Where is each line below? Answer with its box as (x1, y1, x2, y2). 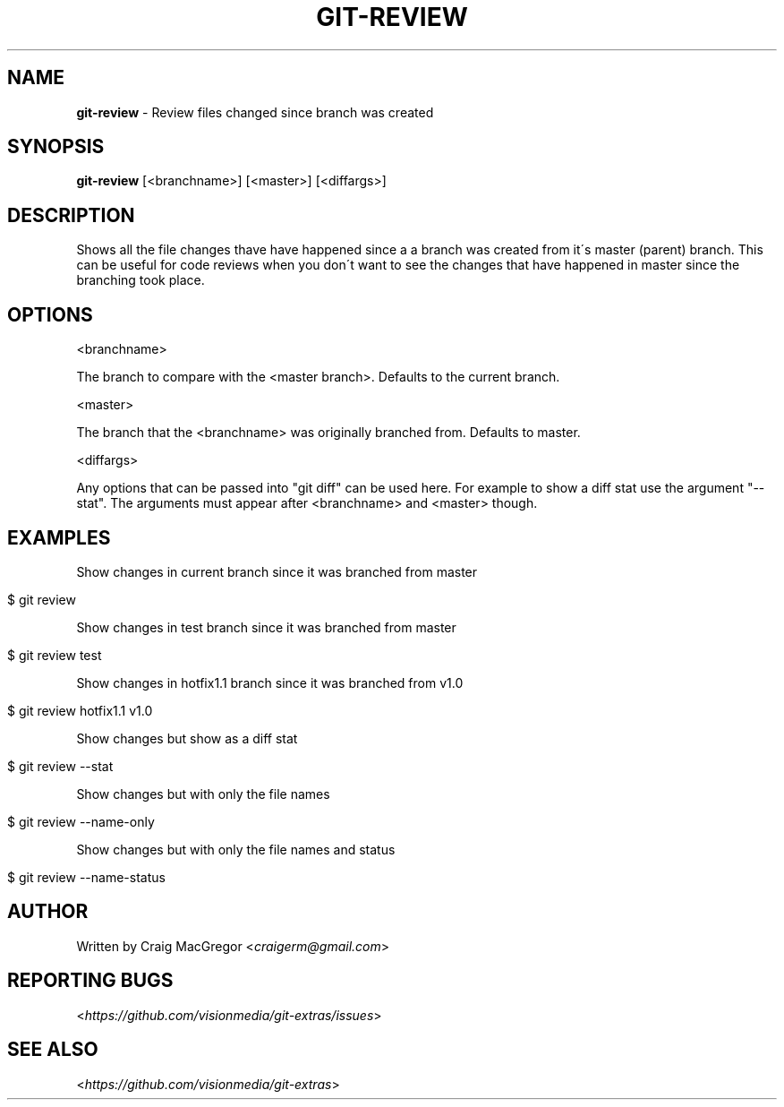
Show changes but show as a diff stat (76, 730, 298, 746)
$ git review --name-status (7, 869, 166, 885)
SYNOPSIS (7, 135, 105, 159)
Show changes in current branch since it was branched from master (76, 563, 478, 579)
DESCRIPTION (7, 203, 135, 227)
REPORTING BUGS (7, 969, 174, 992)
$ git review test (7, 647, 102, 663)
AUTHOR (7, 900, 89, 923)
